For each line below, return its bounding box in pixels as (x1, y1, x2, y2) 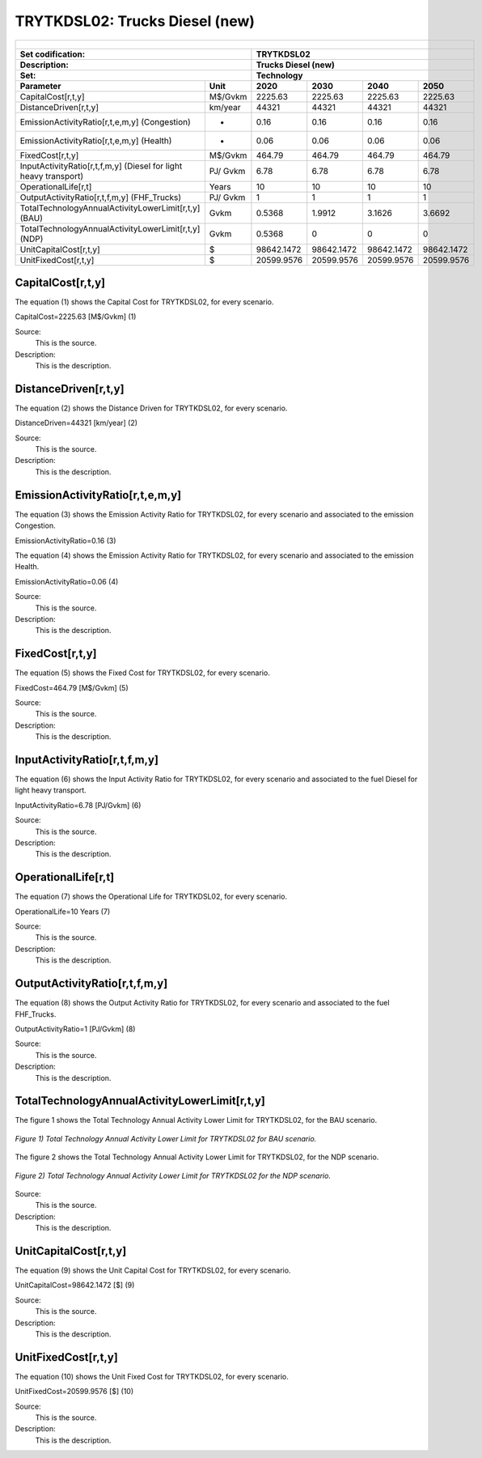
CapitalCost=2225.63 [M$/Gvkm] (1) (15, 312, 137, 321)
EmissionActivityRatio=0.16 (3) (15, 535, 116, 546)
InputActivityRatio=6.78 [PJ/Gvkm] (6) (15, 800, 142, 810)
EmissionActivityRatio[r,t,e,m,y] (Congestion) (19, 116, 192, 127)
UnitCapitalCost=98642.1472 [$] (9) (15, 1280, 135, 1290)
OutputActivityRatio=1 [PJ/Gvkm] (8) (15, 1024, 136, 1034)
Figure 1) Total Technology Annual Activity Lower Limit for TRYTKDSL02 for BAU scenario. (15, 1133, 317, 1143)
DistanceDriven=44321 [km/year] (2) (15, 418, 137, 428)
